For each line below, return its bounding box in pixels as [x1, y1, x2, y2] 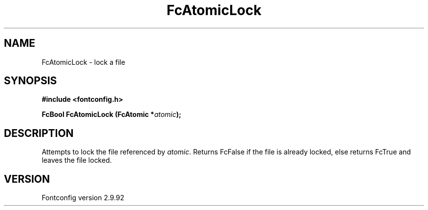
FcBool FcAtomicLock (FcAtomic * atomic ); [42, 110, 181, 119]
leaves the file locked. [42, 156, 112, 165]
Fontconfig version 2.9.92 [42, 193, 125, 202]
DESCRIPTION [4, 127, 74, 139]
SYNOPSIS [4, 75, 57, 87]
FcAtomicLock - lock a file [42, 57, 126, 66]
